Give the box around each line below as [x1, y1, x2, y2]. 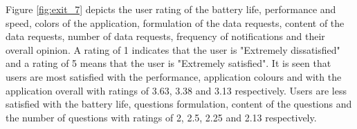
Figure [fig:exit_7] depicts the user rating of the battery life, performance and [6, 2, 336, 16]
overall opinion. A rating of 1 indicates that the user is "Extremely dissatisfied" [6, 42, 340, 57]
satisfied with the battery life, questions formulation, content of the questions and [6, 97, 352, 111]
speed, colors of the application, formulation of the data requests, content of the [6, 15, 345, 30]
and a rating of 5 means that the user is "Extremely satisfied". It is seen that [6, 56, 331, 70]
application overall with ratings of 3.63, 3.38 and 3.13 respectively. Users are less [6, 83, 347, 97]
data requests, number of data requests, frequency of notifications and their [6, 29, 325, 43]
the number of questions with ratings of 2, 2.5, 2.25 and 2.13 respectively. [6, 110, 317, 124]
